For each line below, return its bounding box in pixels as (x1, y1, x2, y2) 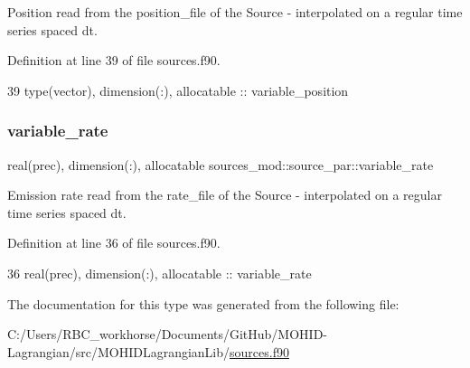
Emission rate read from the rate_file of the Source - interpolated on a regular (7, 185, 442, 204)
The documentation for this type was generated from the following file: (7, 294, 399, 313)
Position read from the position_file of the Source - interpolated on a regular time (7, 3, 463, 21)
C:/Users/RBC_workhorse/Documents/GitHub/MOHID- (7, 325, 328, 344)
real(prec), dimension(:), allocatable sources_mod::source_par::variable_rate (7, 155, 434, 174)
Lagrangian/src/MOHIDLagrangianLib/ (7, 342, 230, 361)
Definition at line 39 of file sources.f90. (7, 51, 221, 70)
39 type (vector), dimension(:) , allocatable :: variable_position (7, 80, 349, 99)
